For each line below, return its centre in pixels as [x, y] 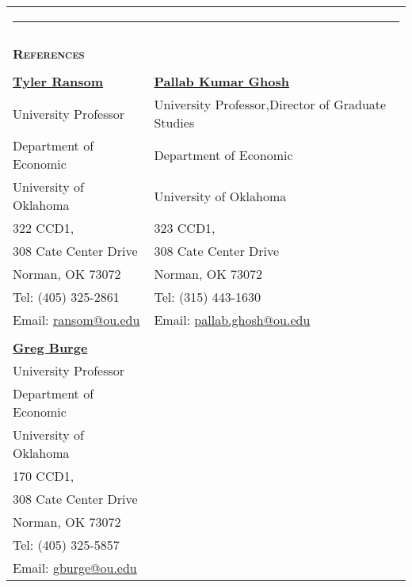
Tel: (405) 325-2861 [66, 297]
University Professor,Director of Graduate [270, 104]
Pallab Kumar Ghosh [221, 81]
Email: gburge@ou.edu [75, 568]
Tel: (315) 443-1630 [208, 297]
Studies [174, 122]
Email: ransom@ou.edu [76, 320]
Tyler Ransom [58, 81]
